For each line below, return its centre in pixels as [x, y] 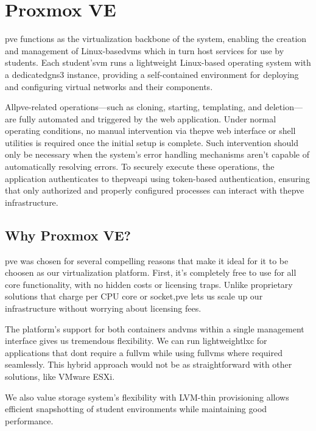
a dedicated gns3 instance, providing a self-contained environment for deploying [152, 74]
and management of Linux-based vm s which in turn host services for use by [145, 50]
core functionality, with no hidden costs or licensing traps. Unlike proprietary [149, 284]
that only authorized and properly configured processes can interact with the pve [155, 190]
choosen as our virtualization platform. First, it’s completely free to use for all [151, 272]
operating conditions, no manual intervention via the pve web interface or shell [150, 131]
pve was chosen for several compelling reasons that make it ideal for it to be [147, 260]
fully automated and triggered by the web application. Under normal [148, 118]
